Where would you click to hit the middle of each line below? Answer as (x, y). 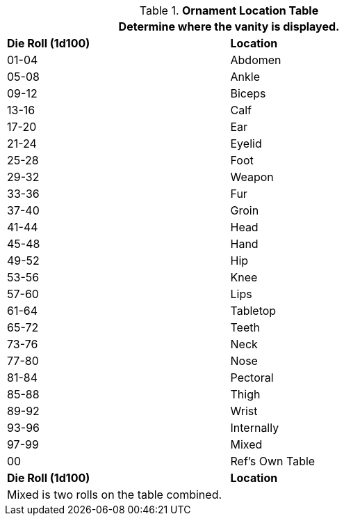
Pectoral (252, 378)
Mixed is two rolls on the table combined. (115, 495)
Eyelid (246, 143)
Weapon (252, 177)
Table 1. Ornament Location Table (229, 10)
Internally (255, 428)
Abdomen (256, 60)
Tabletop (253, 311)
